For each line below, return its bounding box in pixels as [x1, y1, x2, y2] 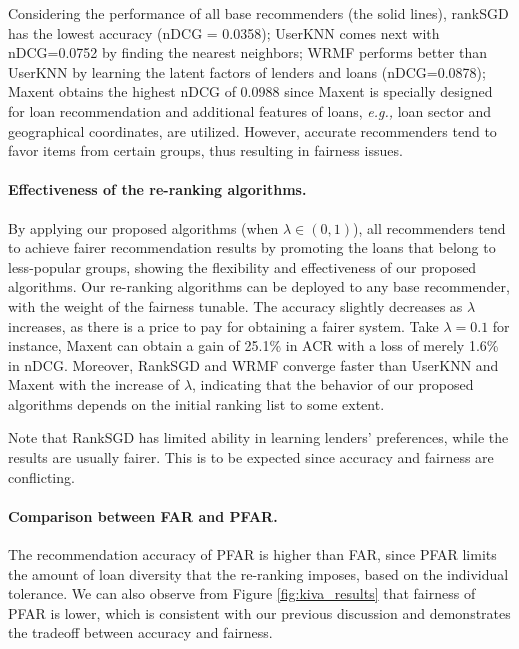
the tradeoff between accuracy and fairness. [8, 622, 273, 643]
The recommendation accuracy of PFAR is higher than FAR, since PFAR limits [8, 544, 497, 565]
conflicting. [8, 466, 75, 487]
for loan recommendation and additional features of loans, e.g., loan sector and [8, 100, 492, 121]
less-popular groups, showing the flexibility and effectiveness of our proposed [8, 256, 477, 277]
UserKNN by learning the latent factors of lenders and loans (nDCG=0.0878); [8, 61, 486, 82]
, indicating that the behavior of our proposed [192, 374, 474, 395]
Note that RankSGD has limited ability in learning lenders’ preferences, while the [8, 427, 509, 448]
